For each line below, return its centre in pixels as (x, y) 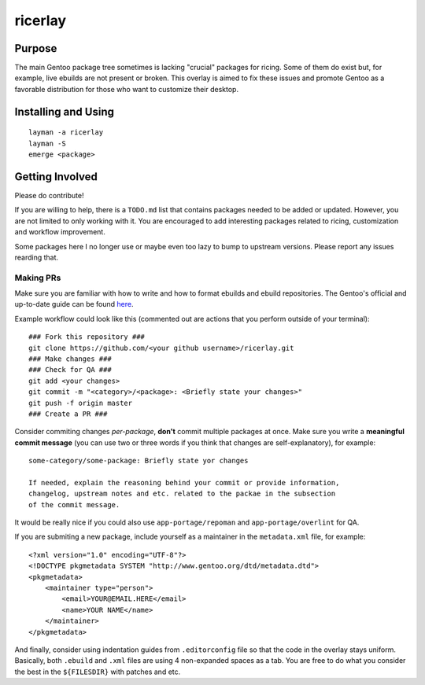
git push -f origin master (81, 403)
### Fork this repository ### (87, 337)
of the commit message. (74, 505)
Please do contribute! (49, 195)
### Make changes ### (70, 359)
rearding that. (37, 257)
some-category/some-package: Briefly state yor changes (139, 461)
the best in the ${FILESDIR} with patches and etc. (98, 672)
